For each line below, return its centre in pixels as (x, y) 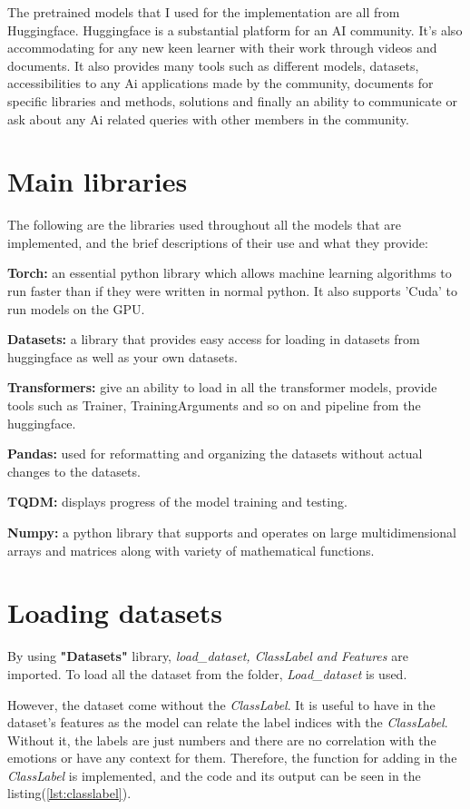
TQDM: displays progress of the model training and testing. (177, 502)
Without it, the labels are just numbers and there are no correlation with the (222, 740)
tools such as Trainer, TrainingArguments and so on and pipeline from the (214, 405)
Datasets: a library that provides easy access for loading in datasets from (214, 339)
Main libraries (98, 181)
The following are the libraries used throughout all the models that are (205, 225)
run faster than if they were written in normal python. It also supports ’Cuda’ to (233, 291)
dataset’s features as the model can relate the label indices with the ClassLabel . (228, 722)
